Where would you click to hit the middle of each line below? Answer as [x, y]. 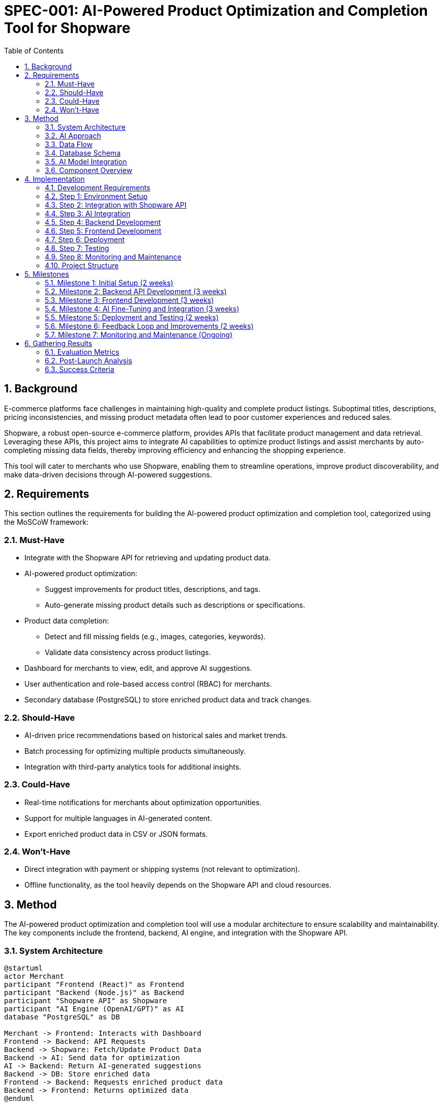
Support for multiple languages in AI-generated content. [118, 818]
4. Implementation [55, 179]
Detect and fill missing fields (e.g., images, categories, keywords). [155, 637]
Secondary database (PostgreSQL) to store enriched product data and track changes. [168, 700]
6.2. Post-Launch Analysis [88, 360]
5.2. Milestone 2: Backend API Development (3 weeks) [136, 291]
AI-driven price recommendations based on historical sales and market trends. [156, 735]
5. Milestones [47, 274]
